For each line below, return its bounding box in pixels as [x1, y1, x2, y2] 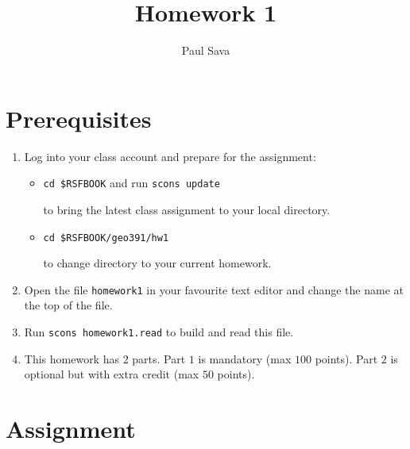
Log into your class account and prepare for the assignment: [24, 148, 316, 164]
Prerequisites [6, 102, 152, 134]
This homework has [24, 350, 119, 366]
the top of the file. [24, 297, 113, 313]
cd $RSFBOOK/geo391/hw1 [43, 232, 169, 244]
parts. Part [132, 350, 186, 366]
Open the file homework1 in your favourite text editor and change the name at [24, 281, 404, 297]
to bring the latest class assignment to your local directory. [43, 201, 331, 217]
